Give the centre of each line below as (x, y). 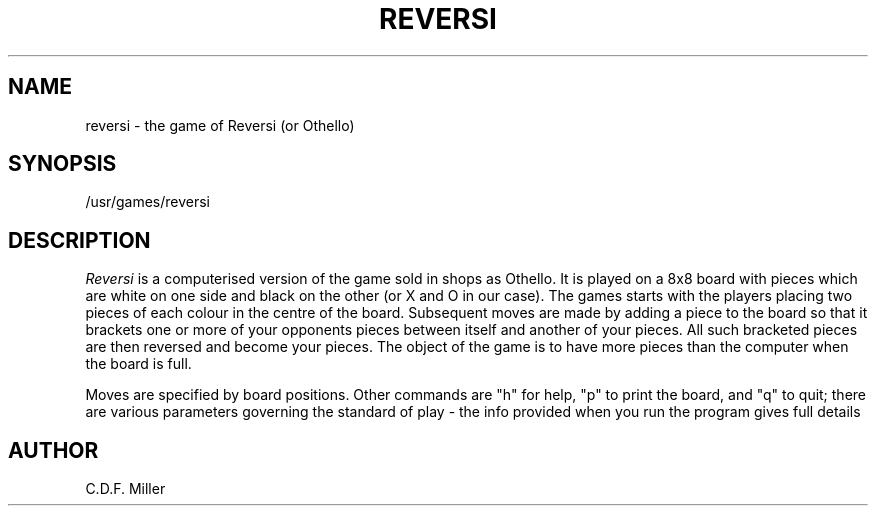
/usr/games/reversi (147, 202)
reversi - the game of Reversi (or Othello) (220, 125)
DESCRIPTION (79, 240)
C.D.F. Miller (125, 489)
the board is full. (138, 364)
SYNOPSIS (62, 164)
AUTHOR (53, 450)
